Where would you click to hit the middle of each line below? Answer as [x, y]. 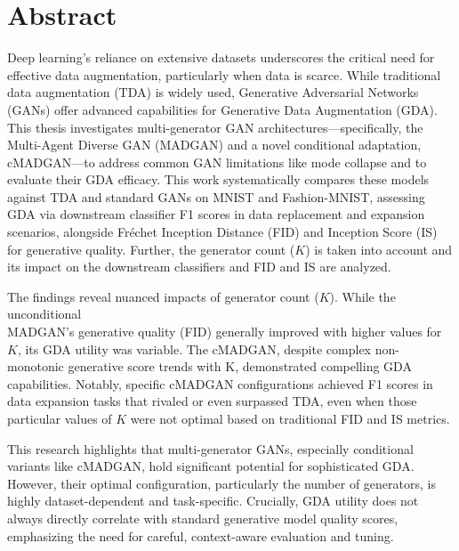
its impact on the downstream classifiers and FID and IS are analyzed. [199, 267]
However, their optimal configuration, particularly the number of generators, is [221, 483]
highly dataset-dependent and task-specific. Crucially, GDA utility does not [213, 501]
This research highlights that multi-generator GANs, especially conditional [210, 448]
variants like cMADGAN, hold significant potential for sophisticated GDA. [211, 466]
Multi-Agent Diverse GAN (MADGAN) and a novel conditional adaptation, [214, 145]
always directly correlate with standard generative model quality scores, [203, 518]
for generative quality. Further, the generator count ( [151, 249]
